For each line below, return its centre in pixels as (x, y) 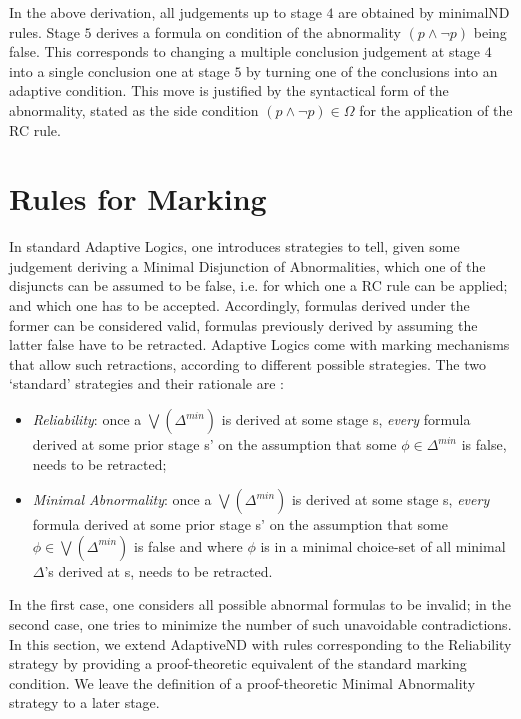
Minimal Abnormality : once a (122, 499)
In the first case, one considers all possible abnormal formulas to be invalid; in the (260, 604)
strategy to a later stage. (84, 702)
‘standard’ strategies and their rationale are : (147, 383)
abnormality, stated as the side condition (134, 109)
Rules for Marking (138, 198)
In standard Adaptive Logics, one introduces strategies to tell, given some (234, 246)
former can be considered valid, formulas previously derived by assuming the (243, 324)
